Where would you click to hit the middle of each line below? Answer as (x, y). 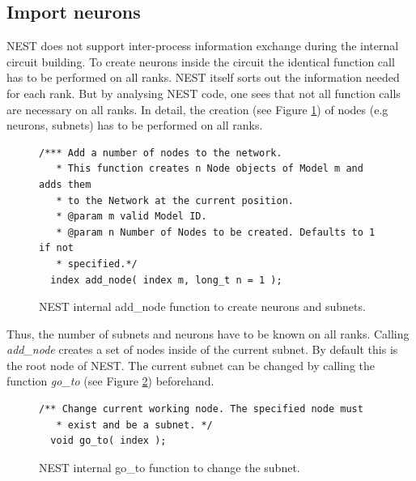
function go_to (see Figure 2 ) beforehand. (110, 381)
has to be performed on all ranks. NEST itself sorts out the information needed (203, 77)
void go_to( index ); (108, 441)
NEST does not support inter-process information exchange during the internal (203, 46)
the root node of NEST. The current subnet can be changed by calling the (191, 365)
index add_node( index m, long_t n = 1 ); (166, 280)
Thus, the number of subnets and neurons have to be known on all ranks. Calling (208, 333)
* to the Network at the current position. (175, 200)
